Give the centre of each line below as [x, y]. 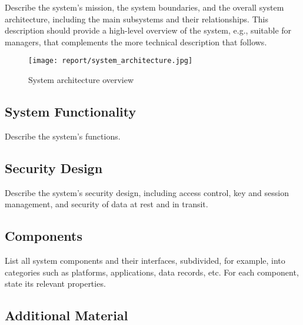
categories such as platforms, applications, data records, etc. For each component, [152, 272]
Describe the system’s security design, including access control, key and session [147, 192]
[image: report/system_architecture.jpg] [111, 61]
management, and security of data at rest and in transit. [106, 204]
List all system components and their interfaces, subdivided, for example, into [145, 261]
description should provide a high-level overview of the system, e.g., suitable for [148, 30]
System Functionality [71, 112]
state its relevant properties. [55, 283]
